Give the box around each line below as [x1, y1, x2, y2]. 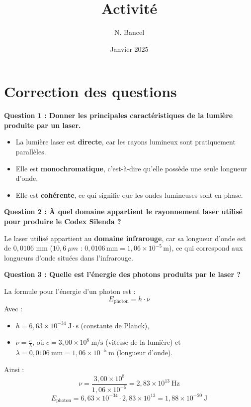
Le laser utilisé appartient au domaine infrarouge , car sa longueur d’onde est [4, 233, 246, 243]
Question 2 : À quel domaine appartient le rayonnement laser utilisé [4, 206, 243, 217]
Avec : [4, 303, 22, 314]
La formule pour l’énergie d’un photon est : [4, 285, 136, 296]
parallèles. [15, 146, 46, 157]
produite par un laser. [4, 120, 81, 130]
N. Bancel [114, 27, 145, 37]
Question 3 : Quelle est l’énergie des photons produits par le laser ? [4, 269, 241, 279]
